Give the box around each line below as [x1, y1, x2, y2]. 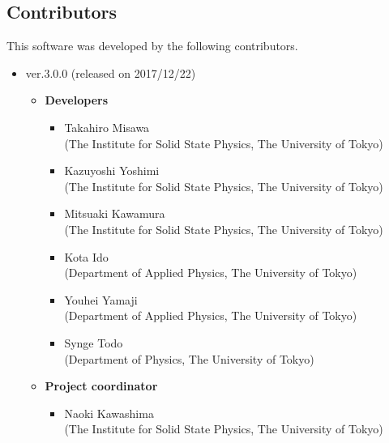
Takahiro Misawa [64, 118, 150, 135]
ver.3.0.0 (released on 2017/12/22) [25, 64, 196, 81]
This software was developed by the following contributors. [6, 37, 298, 54]
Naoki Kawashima [64, 404, 154, 421]
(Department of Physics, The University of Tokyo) [64, 350, 314, 367]
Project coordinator [45, 377, 158, 394]
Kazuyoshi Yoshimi [64, 162, 160, 179]
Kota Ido [64, 248, 109, 265]
